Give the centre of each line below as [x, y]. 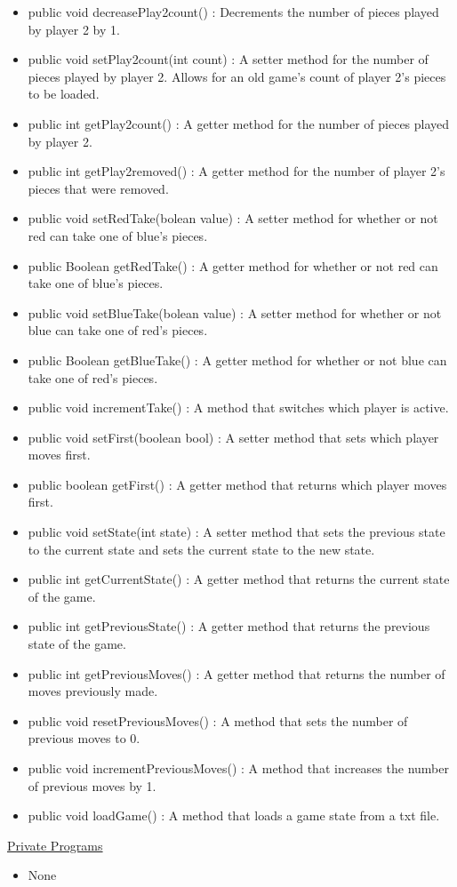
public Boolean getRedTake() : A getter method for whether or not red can [233, 265]
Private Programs [55, 845]
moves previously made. [93, 691]
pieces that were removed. [98, 188]
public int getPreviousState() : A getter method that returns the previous [229, 626]
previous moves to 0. [84, 738]
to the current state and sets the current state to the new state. [201, 549]
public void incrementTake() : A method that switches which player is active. [238, 408]
